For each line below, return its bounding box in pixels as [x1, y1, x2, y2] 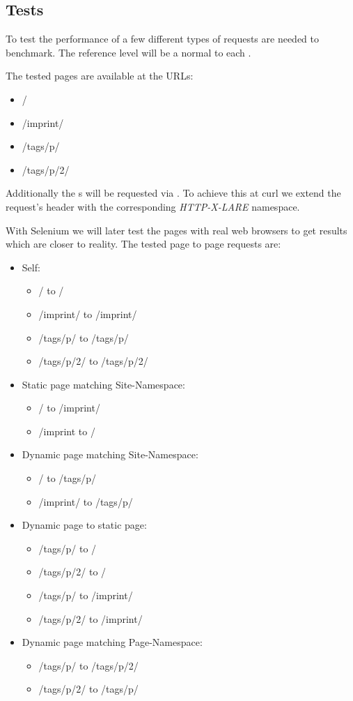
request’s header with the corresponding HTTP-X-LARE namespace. [6, 199, 300, 213]
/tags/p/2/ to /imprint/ [38, 611, 143, 626]
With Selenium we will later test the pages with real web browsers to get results [6, 223, 347, 237]
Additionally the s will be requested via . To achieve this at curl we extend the [6, 186, 341, 200]
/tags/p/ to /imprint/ [38, 588, 133, 603]
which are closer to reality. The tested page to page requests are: [6, 236, 281, 251]
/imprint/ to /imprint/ [38, 306, 137, 321]
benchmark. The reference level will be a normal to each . [6, 45, 251, 59]
